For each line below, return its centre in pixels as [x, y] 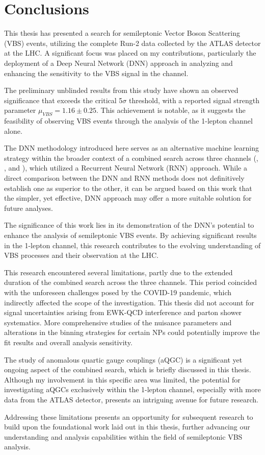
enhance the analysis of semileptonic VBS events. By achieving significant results [130, 235]
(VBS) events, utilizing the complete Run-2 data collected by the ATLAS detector [132, 43]
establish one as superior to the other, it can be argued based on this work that [128, 188]
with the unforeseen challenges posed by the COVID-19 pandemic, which [118, 292]
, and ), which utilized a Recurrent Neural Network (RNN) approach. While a [126, 168]
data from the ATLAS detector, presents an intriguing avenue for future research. [131, 399]
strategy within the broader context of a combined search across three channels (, [131, 158]
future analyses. [29, 208]
